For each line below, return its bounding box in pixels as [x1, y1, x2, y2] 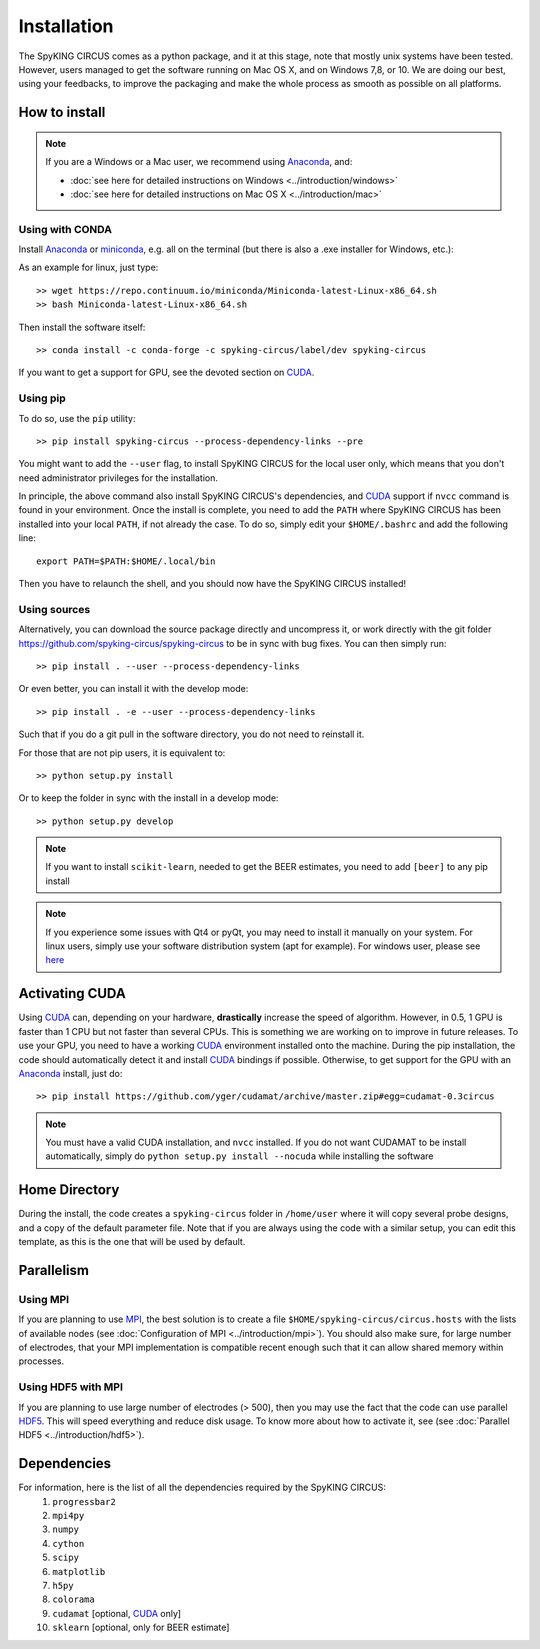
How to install [18, 104, 106, 121]
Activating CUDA [18, 985, 127, 1002]
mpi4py [52, 1510, 85, 1522]
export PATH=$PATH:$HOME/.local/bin [36, 555, 216, 567]
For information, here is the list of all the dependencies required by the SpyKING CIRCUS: [18, 1481, 387, 1494]
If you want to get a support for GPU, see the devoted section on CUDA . [18, 366, 315, 379]
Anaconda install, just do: [18, 1067, 123, 1079]
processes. [18, 1355, 65, 1367]
